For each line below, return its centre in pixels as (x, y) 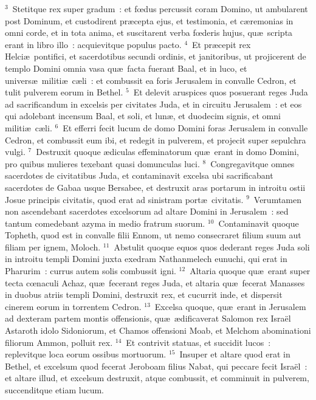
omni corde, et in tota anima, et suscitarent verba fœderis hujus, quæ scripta (149, 33)
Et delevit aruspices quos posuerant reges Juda (221, 92)
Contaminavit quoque (259, 223)
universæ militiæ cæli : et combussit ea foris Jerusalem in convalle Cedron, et (151, 80)
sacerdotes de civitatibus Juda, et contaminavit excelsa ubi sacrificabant (139, 175)
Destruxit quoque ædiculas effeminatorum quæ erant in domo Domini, (167, 152)
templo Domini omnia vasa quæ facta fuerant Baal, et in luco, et (126, 68)
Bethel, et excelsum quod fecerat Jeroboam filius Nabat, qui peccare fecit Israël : (156, 366)
